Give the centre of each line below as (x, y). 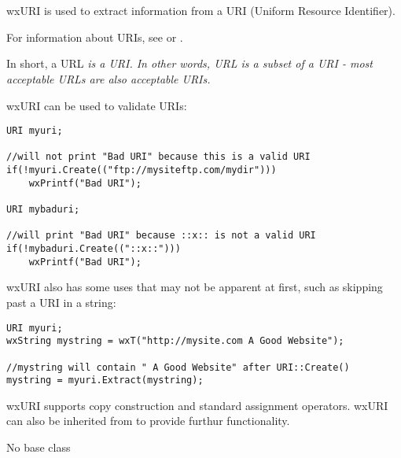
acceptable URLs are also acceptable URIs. (109, 78)
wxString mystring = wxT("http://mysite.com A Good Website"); (175, 341)
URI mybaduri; (43, 210)
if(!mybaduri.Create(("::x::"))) (94, 249)
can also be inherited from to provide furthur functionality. (148, 421)
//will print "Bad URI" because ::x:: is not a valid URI (161, 236)
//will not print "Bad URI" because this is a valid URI (158, 157)
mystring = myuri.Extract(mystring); (105, 380)
